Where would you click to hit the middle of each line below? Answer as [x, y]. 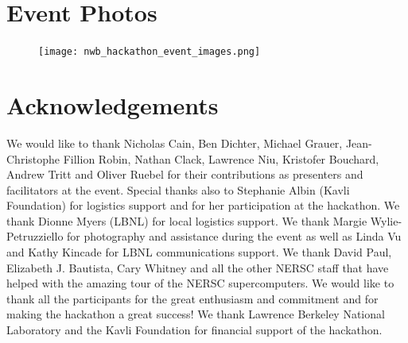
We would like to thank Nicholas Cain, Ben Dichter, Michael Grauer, [175, 143]
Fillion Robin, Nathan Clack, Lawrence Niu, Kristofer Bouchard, [221, 158]
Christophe [33, 158]
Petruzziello [35, 236]
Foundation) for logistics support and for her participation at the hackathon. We [203, 205]
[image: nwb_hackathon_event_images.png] [150, 52]
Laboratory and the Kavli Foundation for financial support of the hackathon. [194, 330]
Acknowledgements [113, 104]
